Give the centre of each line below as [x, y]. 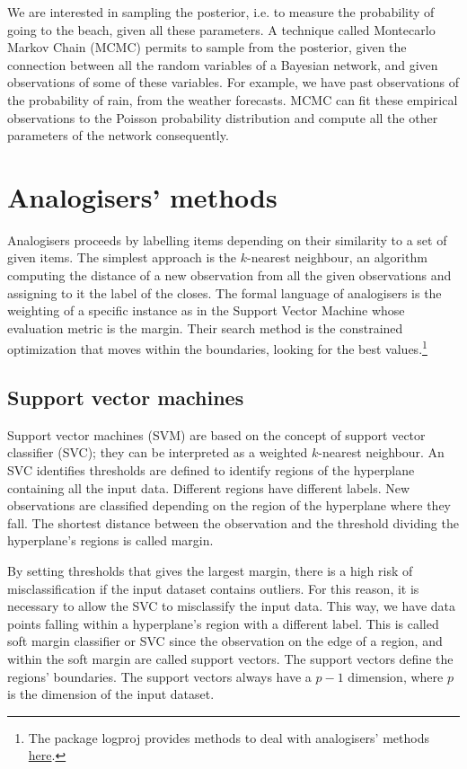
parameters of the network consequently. [118, 135]
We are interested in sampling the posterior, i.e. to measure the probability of [221, 12]
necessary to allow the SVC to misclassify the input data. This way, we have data [231, 606]
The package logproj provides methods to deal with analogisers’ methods [229, 737]
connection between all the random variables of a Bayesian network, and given [223, 64]
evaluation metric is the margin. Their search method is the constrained [205, 327]
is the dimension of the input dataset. [111, 694]
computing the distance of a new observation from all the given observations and [229, 275]
